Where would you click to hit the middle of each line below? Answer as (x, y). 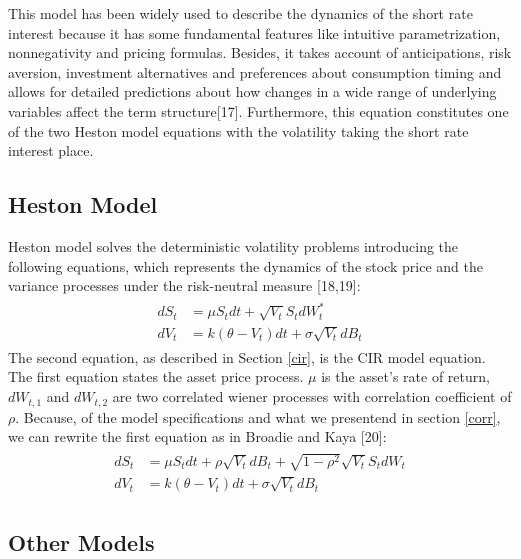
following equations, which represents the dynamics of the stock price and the (245, 265)
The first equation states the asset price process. (156, 376)
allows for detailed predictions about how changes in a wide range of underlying (252, 91)
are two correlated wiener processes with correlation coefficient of (312, 396)
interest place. (51, 150)
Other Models (81, 541)
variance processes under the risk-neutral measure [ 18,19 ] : (184, 285)
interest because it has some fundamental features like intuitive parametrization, (254, 32)
